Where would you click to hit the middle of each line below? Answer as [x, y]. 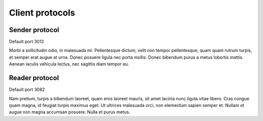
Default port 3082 [27, 89]
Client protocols [42, 13]
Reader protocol [34, 78]
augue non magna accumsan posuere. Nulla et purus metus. [70, 112]
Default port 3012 [27, 42]
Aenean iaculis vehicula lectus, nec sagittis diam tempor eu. [69, 64]
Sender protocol [34, 30]
